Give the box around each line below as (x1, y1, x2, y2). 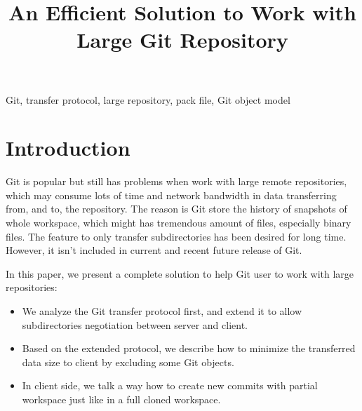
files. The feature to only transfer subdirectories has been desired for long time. (6, 229, 347, 243)
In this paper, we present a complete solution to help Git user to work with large (6, 266, 354, 281)
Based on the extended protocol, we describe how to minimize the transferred (22, 341, 356, 356)
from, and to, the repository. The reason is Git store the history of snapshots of (6, 201, 347, 216)
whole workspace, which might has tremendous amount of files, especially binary (6, 215, 351, 230)
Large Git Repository (76, 25, 288, 54)
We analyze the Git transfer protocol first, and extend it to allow (22, 304, 302, 318)
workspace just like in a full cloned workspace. (22, 392, 221, 406)
